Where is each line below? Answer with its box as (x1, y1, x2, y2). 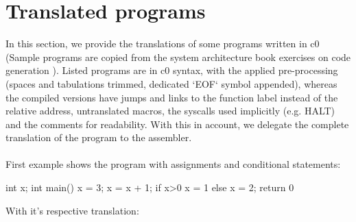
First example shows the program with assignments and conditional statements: (5, 157, 341, 171)
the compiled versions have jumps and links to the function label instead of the (5, 90, 338, 104)
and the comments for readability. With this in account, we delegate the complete (5, 116, 349, 131)
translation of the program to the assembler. (5, 130, 192, 145)
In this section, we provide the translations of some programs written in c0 (5, 36, 320, 51)
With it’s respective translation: (5, 203, 139, 217)
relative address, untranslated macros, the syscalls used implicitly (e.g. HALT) (5, 103, 335, 118)
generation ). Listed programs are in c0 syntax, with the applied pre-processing (5, 63, 338, 77)
